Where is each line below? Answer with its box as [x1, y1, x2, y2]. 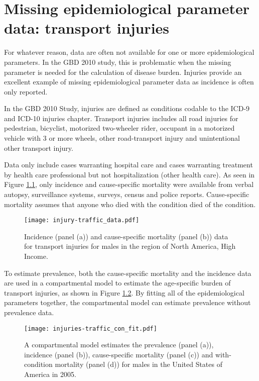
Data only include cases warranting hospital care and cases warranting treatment [4, 159, 253, 170]
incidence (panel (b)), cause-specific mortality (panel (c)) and [24, 349, 213, 359]
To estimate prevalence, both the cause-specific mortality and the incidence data [4, 267, 251, 278]
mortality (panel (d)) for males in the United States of [55, 359, 222, 369]
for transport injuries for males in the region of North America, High [24, 241, 236, 251]
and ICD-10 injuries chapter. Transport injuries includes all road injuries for [4, 113, 238, 123]
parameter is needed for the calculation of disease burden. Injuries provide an [4, 66, 242, 77]
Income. [24, 251, 48, 261]
